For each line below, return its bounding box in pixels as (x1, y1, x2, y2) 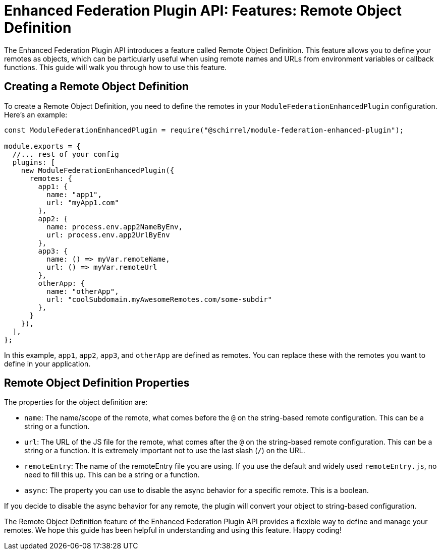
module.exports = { (4, 142, 81, 150)
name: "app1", (46, 190, 102, 199)
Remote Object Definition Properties (4, 377, 190, 390)
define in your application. (4, 359, 91, 368)
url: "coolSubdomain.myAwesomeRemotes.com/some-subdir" (46, 295, 272, 303)
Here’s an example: (4, 110, 68, 119)
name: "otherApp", (46, 287, 119, 295)
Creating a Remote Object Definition (4, 80, 189, 93)
